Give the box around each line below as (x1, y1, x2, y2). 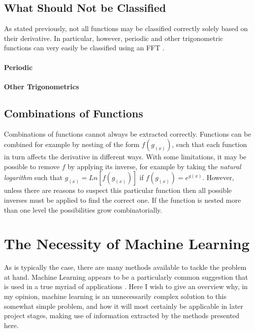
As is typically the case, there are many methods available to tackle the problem (4, 262, 247, 272)
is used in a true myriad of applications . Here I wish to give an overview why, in (4, 281, 248, 292)
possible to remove (4, 161, 60, 171)
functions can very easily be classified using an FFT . (4, 42, 164, 53)
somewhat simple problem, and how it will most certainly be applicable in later (4, 300, 244, 311)
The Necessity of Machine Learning (4, 233, 250, 254)
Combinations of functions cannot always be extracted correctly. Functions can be (4, 128, 251, 139)
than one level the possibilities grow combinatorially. (4, 204, 162, 215)
